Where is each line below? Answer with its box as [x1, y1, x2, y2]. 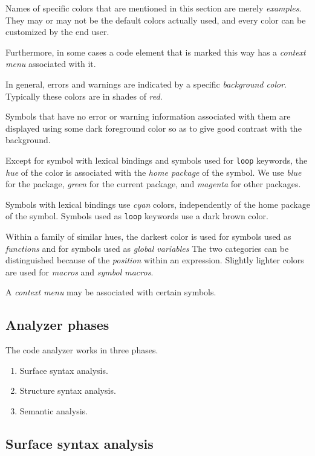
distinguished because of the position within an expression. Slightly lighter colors [5, 254, 304, 266]
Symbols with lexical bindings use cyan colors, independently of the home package [5, 197, 310, 210]
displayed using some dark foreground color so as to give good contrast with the [5, 121, 302, 134]
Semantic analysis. [19, 404, 88, 417]
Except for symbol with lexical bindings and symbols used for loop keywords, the [5, 153, 308, 166]
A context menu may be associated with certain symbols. [5, 286, 216, 298]
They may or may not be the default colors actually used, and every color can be [5, 13, 306, 26]
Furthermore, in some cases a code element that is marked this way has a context [5, 45, 306, 58]
